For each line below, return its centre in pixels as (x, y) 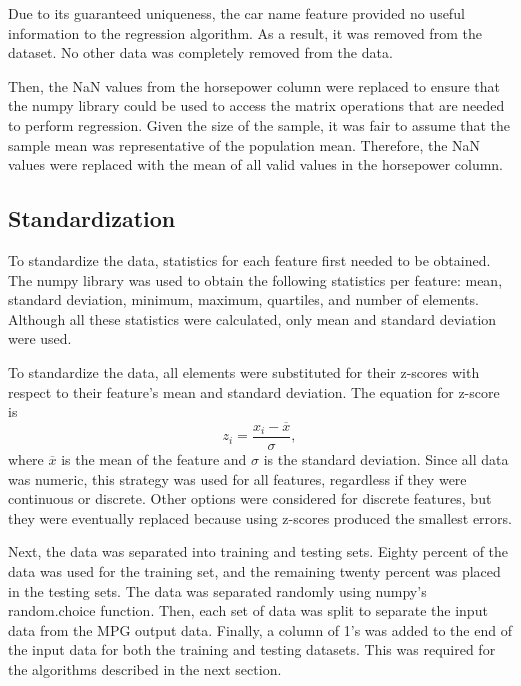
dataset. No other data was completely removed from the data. (200, 52)
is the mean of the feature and (154, 458)
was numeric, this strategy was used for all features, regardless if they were (237, 478)
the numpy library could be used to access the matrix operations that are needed (256, 105)
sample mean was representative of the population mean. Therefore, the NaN (244, 144)
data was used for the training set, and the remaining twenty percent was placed (254, 570)
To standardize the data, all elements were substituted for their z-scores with (244, 371)
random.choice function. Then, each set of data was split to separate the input (248, 610)
